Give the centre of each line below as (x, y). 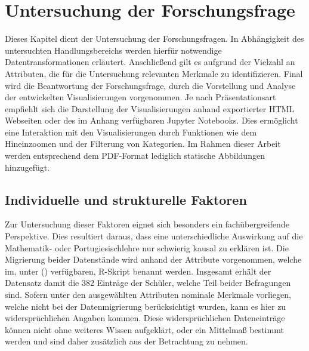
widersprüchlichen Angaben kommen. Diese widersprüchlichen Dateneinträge (145, 318)
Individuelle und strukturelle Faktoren (126, 199)
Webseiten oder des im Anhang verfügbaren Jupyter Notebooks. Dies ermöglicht (152, 120)
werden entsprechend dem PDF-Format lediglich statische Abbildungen (135, 156)
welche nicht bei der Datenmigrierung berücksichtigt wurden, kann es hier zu (146, 306)
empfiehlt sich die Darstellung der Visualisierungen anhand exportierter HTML (150, 108)
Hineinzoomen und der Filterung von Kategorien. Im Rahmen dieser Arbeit (143, 144)
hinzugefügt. (27, 167)
